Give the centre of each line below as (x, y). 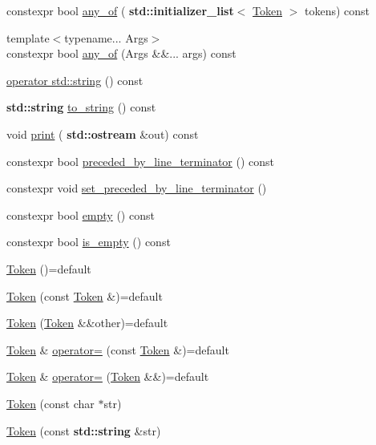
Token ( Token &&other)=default (87, 323)
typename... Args (106, 37)
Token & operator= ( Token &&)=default (108, 376)
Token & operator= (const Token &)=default (118, 349)
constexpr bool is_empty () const (89, 242)
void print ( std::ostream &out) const (103, 133)
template (28, 37)
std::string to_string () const (81, 107)
